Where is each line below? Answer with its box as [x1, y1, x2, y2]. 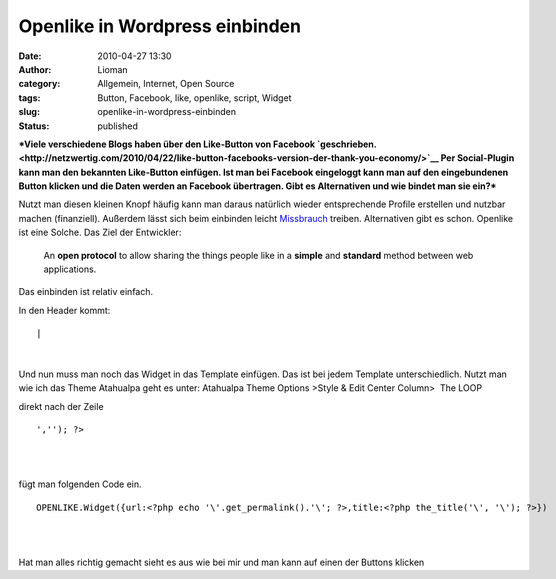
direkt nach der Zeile [18, 400, 104, 412]
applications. [43, 263, 97, 275]
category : [18, 78, 61, 90]
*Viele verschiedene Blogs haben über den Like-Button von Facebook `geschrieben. [18, 138, 377, 150]
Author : [18, 63, 52, 75]
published [97, 120, 139, 132]
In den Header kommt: [18, 304, 111, 316]
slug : [18, 106, 40, 118]
